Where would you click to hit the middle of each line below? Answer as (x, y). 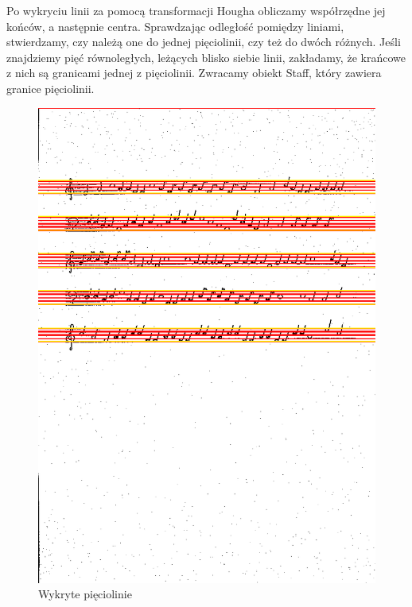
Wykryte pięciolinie (85, 594)
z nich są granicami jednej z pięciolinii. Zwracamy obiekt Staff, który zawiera (194, 73)
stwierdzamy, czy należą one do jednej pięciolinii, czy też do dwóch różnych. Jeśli (204, 42)
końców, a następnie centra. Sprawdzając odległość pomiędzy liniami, (175, 26)
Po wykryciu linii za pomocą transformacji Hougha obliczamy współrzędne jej (196, 10)
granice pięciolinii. (51, 88)
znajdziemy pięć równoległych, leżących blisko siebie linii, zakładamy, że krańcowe (206, 57)
